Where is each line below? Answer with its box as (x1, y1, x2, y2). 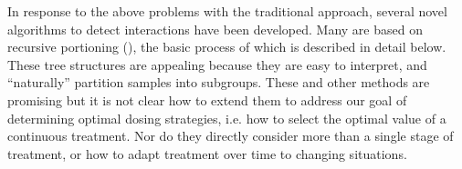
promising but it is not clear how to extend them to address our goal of (7, 90, 407, 109)
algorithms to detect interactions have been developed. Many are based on (7, 19, 423, 38)
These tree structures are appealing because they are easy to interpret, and (7, 55, 427, 74)
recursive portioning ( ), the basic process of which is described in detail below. (7, 37, 446, 56)
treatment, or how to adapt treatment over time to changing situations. (7, 144, 407, 163)
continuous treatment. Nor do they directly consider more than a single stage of (7, 126, 454, 145)
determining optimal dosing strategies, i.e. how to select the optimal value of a (7, 108, 446, 127)
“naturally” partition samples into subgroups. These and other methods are (7, 73, 430, 92)
